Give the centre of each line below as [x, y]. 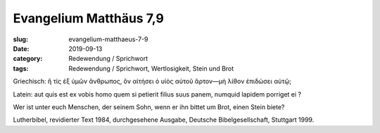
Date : [21, 48]
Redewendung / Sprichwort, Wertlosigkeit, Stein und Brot [151, 68]
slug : [20, 39]
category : [28, 59]
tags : [21, 68]
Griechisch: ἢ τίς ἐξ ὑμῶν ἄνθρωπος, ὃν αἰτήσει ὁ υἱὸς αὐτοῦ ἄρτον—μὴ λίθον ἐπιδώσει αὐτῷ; [152, 81]
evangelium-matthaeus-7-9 [108, 39]
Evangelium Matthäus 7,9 [89, 18]
